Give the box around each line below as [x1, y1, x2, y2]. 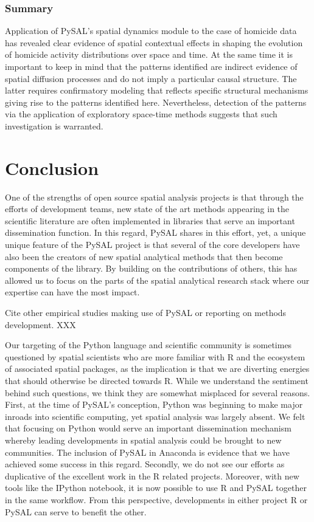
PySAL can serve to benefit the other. [5, 505, 147, 518]
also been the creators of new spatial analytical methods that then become [5, 250, 283, 263]
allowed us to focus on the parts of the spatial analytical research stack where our [5, 273, 310, 286]
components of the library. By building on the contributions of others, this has [5, 262, 298, 275]
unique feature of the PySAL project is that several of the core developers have [5, 238, 300, 251]
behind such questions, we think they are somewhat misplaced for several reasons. [5, 386, 310, 399]
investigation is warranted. [5, 119, 103, 132]
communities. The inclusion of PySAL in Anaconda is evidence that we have [5, 445, 290, 458]
